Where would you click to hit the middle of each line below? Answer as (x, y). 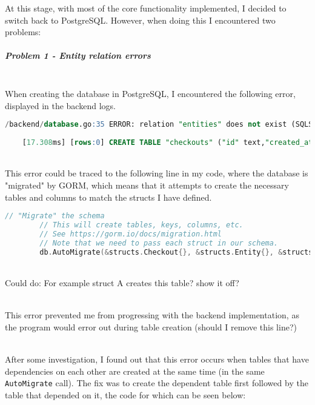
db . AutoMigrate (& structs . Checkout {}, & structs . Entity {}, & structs (176, 252)
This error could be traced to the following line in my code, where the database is (157, 173)
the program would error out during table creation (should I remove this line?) (151, 326)
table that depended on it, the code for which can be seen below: (125, 394)
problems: (23, 32)
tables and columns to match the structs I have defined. (108, 197)
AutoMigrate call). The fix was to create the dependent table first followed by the (157, 383)
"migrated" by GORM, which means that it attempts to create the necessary (147, 185)
